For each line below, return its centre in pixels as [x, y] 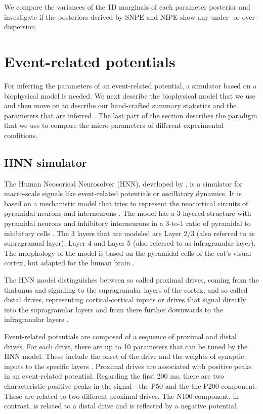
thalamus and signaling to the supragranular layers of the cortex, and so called [126, 289]
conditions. [21, 135]
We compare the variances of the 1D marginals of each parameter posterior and [127, 7]
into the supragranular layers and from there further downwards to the [114, 309]
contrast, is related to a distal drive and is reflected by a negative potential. [121, 406]
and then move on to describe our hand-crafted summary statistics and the [120, 105]
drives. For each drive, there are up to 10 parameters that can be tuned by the [126, 346]
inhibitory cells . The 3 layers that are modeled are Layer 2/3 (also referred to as [129, 233]
